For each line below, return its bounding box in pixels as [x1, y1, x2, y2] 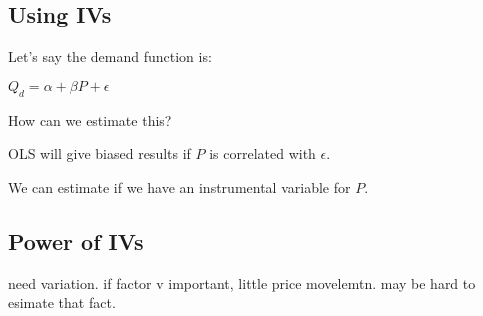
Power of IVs [8, 225, 144, 256]
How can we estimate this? [8, 109, 172, 130]
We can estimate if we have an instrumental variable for [8, 176, 351, 197]
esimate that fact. [8, 292, 116, 313]
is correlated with [209, 143, 316, 164]
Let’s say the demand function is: [8, 46, 212, 67]
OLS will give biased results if [8, 143, 191, 164]
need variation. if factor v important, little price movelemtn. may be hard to [8, 272, 476, 293]
